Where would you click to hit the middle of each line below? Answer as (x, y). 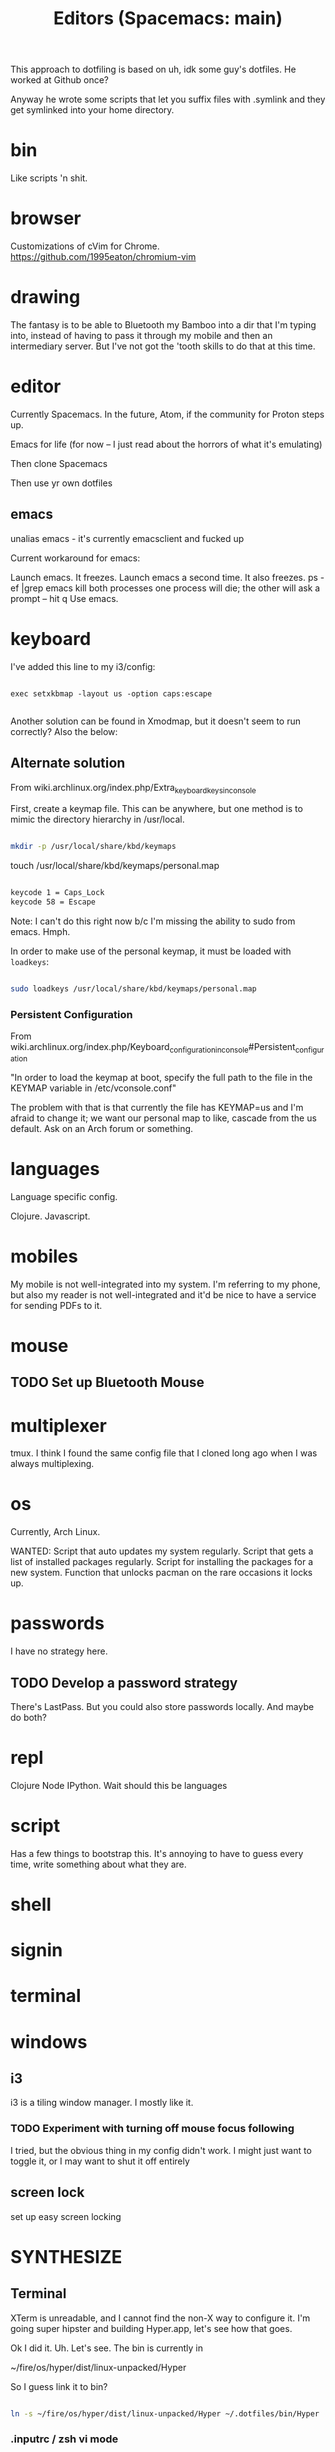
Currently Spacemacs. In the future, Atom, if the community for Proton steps (167, 414)
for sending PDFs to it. (56, 1305)
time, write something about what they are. (98, 1864)
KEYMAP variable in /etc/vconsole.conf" (93, 1088)
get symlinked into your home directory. (92, 110)
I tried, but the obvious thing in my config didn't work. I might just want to (161, 2150)
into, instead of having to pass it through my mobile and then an (141, 335)
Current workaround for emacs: (75, 558)
